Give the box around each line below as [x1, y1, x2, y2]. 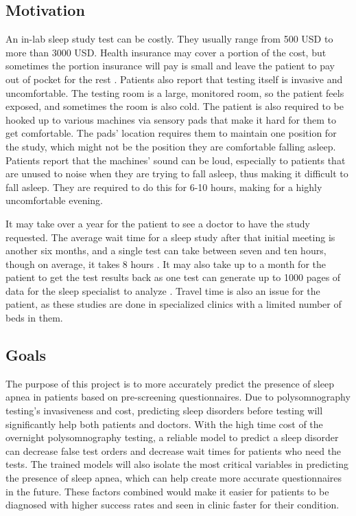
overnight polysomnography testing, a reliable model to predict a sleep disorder [5, 430, 339, 445]
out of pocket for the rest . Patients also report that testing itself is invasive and [5, 71, 343, 86]
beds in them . [5, 311, 63, 325]
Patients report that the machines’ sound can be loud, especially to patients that [5, 153, 346, 167]
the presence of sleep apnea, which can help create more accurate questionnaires [5, 471, 342, 485]
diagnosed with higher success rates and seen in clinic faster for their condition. [5, 497, 340, 512]
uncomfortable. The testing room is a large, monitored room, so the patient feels [5, 85, 344, 100]
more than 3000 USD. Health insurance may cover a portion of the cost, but [5, 45, 327, 59]
